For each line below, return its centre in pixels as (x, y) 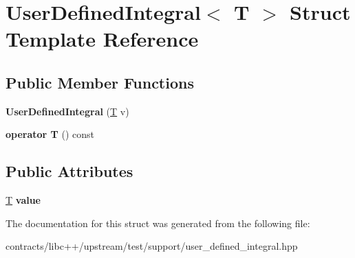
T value (23, 200)
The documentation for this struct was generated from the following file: (158, 223)
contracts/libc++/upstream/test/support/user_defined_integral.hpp (152, 246)
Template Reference (102, 39)
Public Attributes (69, 171)
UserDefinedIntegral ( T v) (67, 111)
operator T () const (50, 134)
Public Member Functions (100, 82)
